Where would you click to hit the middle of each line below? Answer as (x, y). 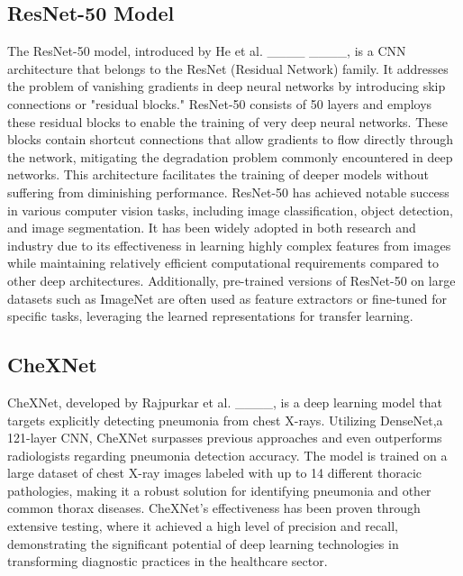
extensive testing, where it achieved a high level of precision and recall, (203, 526)
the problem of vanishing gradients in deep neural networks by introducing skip (227, 86)
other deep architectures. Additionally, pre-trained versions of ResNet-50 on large (231, 280)
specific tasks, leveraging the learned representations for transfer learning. (210, 316)
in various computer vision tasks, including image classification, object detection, (230, 210)
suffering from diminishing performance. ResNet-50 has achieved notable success (228, 192)
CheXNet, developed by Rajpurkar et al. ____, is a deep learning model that (225, 402)
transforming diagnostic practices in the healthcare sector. (168, 561)
